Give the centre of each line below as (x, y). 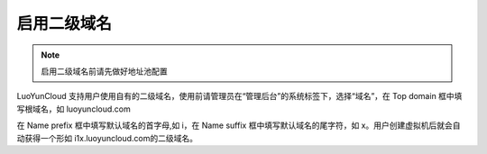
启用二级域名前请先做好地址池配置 (104, 71)
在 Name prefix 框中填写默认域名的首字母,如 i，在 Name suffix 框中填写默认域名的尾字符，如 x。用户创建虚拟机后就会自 (239, 125)
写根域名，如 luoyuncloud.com (74, 109)
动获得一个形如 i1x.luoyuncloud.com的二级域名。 (107, 138)
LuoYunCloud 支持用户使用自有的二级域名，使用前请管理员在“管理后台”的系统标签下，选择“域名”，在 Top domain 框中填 (239, 96)
